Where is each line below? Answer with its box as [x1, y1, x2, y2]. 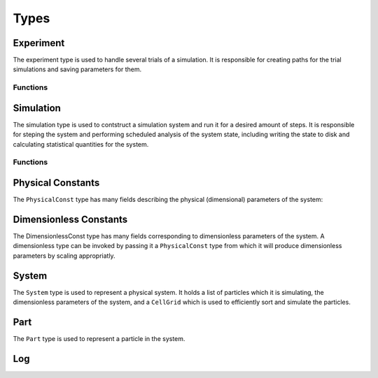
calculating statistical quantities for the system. [13, 140, 149, 148]
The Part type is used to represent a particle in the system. [13, 335, 185, 343]
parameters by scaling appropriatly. [13, 252, 115, 260]
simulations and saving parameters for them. [13, 65, 142, 73]
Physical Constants [13, 177, 100, 189]
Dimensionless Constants [13, 213, 128, 225]
